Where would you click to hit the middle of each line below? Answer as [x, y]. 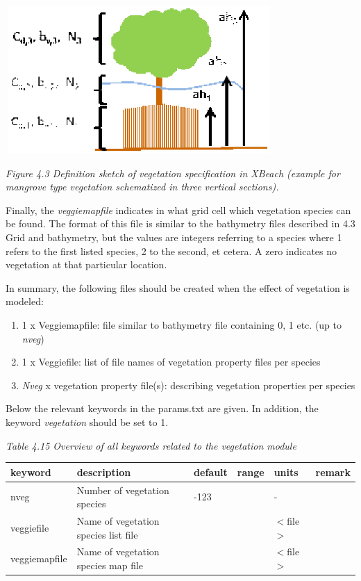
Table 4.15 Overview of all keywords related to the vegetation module [151, 445]
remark [333, 472]
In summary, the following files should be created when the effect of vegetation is [178, 287]
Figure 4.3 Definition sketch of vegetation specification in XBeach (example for [173, 173]
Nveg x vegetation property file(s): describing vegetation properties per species [188, 385]
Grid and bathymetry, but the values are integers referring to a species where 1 [174, 237]
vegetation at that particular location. [86, 264]
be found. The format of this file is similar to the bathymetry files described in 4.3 [180, 223]
